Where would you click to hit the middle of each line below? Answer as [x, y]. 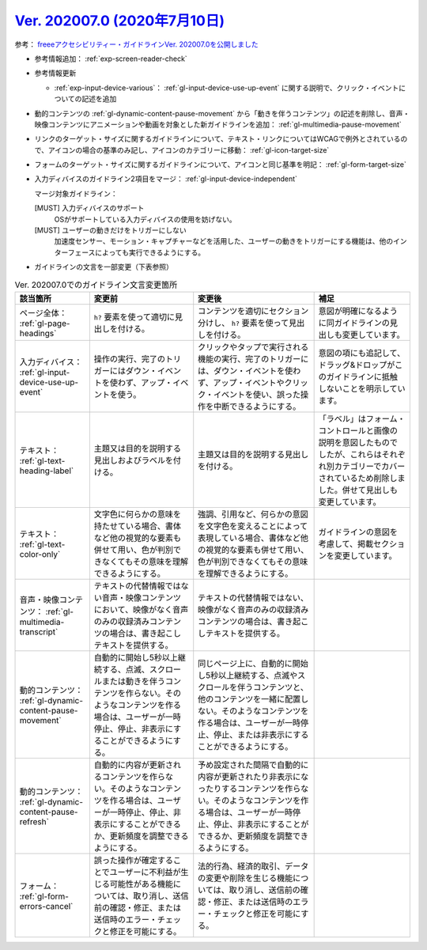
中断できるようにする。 [257, 406]
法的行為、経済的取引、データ [253, 866]
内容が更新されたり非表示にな [253, 777]
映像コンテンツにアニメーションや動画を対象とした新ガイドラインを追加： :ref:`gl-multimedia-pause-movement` [218, 124]
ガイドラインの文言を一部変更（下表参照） [104, 267]
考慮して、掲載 [346, 543]
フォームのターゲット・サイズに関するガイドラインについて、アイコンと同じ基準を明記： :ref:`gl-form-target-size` [221, 165]
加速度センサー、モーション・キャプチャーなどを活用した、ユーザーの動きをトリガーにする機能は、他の [224, 241]
